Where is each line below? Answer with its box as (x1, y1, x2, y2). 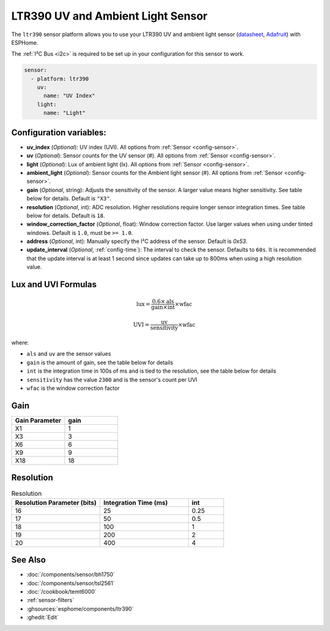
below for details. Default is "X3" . (26, 195, 112, 202)
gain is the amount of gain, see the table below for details (26, 359, 174, 366)
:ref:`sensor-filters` (26, 597, 75, 604)
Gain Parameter (15, 416, 62, 425)
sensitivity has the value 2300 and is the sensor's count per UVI (26, 376, 198, 383)
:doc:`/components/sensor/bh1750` (26, 571, 116, 578)
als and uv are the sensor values (26, 350, 111, 357)
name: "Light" (43, 110, 86, 116)
